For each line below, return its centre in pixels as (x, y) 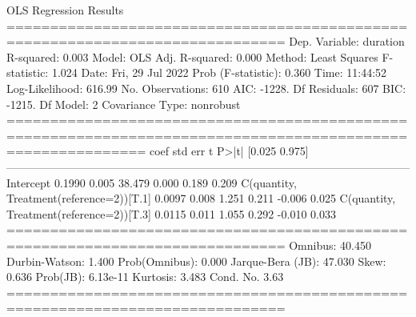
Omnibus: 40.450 (330, 245)
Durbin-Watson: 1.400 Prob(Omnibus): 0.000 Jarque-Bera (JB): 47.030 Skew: (196, 261)
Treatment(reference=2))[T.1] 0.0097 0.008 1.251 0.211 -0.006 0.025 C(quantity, (201, 198)
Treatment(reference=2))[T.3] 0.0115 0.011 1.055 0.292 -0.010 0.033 (171, 213)
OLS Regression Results (65, 10)
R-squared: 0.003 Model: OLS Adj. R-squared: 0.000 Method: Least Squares (192, 56)
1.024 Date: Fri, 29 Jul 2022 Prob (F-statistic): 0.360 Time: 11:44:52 (219, 72)
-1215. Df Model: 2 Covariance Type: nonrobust (124, 104)
